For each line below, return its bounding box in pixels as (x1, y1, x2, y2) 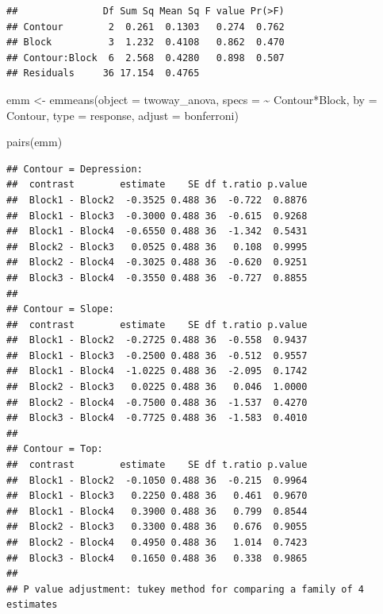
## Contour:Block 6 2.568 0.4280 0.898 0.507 (6, 52, 285, 64)
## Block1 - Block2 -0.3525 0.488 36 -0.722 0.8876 (6, 194, 308, 206)
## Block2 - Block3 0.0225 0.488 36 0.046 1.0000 (6, 381, 308, 393)
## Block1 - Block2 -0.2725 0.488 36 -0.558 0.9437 (6, 334, 308, 346)
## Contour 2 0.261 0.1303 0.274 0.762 (6, 21, 285, 33)
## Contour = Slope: (6, 303, 115, 315)
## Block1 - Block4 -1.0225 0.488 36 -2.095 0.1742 (6, 365, 308, 377)
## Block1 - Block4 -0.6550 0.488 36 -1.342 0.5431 (6, 226, 308, 237)
